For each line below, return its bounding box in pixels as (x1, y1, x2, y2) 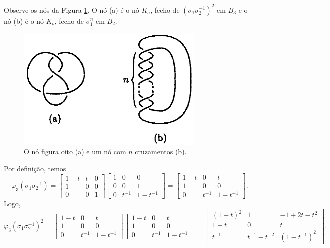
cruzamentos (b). (135, 146, 187, 157)
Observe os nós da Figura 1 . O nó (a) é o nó (4, 4, 139, 15)
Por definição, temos (4, 163, 66, 173)
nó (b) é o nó (4, 15, 44, 26)
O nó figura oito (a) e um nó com (24, 146, 126, 157)
